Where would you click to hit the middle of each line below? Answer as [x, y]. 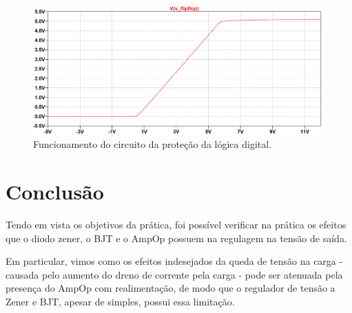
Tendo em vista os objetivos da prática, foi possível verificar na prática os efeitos [176, 225]
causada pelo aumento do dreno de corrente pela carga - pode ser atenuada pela [174, 274]
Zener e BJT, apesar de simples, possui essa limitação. [120, 302]
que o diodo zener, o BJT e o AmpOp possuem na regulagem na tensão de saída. [176, 238]
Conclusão [55, 192]
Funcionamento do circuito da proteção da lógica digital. [153, 144]
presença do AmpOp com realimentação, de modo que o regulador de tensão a [170, 288]
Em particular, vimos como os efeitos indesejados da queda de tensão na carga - [174, 261]
